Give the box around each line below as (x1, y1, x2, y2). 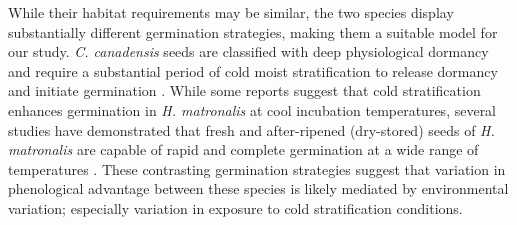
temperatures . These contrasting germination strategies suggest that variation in (8, 158, 506, 179)
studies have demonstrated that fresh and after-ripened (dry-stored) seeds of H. (8, 119, 495, 140)
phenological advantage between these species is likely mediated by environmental (8, 178, 509, 199)
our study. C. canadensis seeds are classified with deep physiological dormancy (8, 41, 489, 62)
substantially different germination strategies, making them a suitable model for (8, 21, 498, 42)
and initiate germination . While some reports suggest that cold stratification (8, 80, 481, 101)
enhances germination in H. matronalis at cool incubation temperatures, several (8, 99, 497, 120)
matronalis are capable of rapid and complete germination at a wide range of (8, 139, 479, 160)
